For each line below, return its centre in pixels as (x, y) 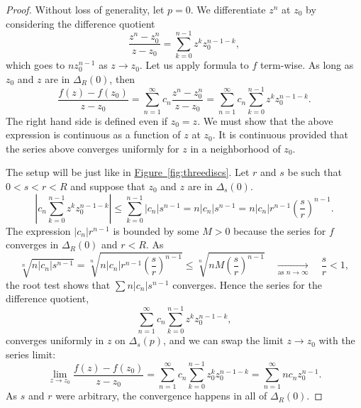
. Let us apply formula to (194, 65)
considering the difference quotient (80, 23)
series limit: (31, 354)
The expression (38, 230)
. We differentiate (228, 9)
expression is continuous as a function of (93, 134)
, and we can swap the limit (223, 340)
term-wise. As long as (307, 65)
